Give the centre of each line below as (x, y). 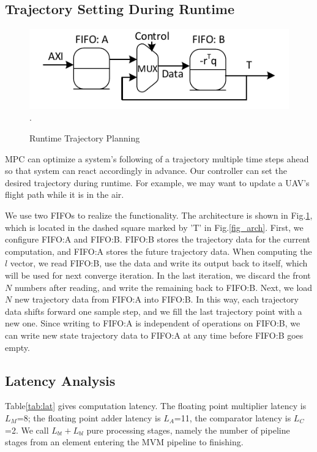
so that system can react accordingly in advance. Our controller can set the (146, 171)
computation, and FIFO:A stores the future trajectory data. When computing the (158, 251)
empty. (17, 347)
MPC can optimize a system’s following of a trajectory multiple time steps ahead (157, 158)
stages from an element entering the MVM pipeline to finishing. (124, 442)
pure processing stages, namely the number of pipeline (188, 430)
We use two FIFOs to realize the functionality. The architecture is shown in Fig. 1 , (159, 215)
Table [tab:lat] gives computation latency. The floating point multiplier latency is (156, 406)
